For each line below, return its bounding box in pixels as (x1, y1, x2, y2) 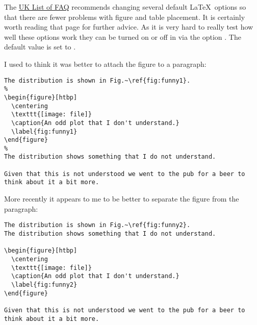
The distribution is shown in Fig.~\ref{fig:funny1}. (4, 77, 191, 84)
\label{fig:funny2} (11, 281, 78, 288)
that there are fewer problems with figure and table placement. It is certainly (4, 11, 245, 22)
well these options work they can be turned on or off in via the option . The (4, 31, 241, 42)
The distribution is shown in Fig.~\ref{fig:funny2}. (4, 221, 191, 229)
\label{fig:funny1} (11, 128, 78, 135)
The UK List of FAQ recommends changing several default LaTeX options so (4, 2, 246, 12)
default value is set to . (4, 41, 76, 52)
